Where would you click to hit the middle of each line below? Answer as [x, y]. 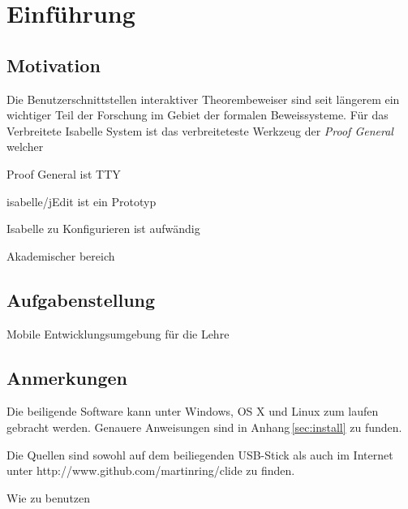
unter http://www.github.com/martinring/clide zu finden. [151, 470]
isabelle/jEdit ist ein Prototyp [82, 201]
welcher [25, 147]
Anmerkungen [67, 377]
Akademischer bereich [61, 255]
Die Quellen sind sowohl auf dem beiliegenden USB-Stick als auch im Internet [200, 454]
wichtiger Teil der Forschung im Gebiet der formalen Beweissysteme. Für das [198, 115]
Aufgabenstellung [81, 299]
